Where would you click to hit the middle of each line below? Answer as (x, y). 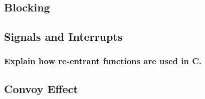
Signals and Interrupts (63, 37)
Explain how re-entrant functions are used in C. (103, 61)
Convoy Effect (41, 88)
